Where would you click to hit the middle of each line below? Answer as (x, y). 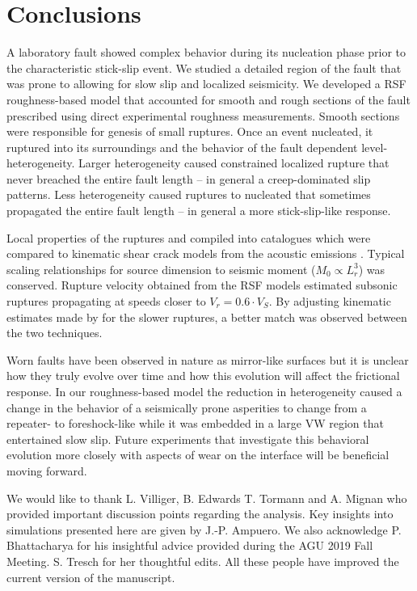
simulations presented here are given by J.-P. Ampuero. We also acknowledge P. (204, 529)
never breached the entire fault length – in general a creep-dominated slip (189, 178)
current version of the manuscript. (91, 577)
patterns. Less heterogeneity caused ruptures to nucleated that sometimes (189, 194)
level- (375, 147)
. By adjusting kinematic (330, 301)
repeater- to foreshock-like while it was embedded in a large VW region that (195, 423)
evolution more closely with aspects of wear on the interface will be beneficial (198, 455)
